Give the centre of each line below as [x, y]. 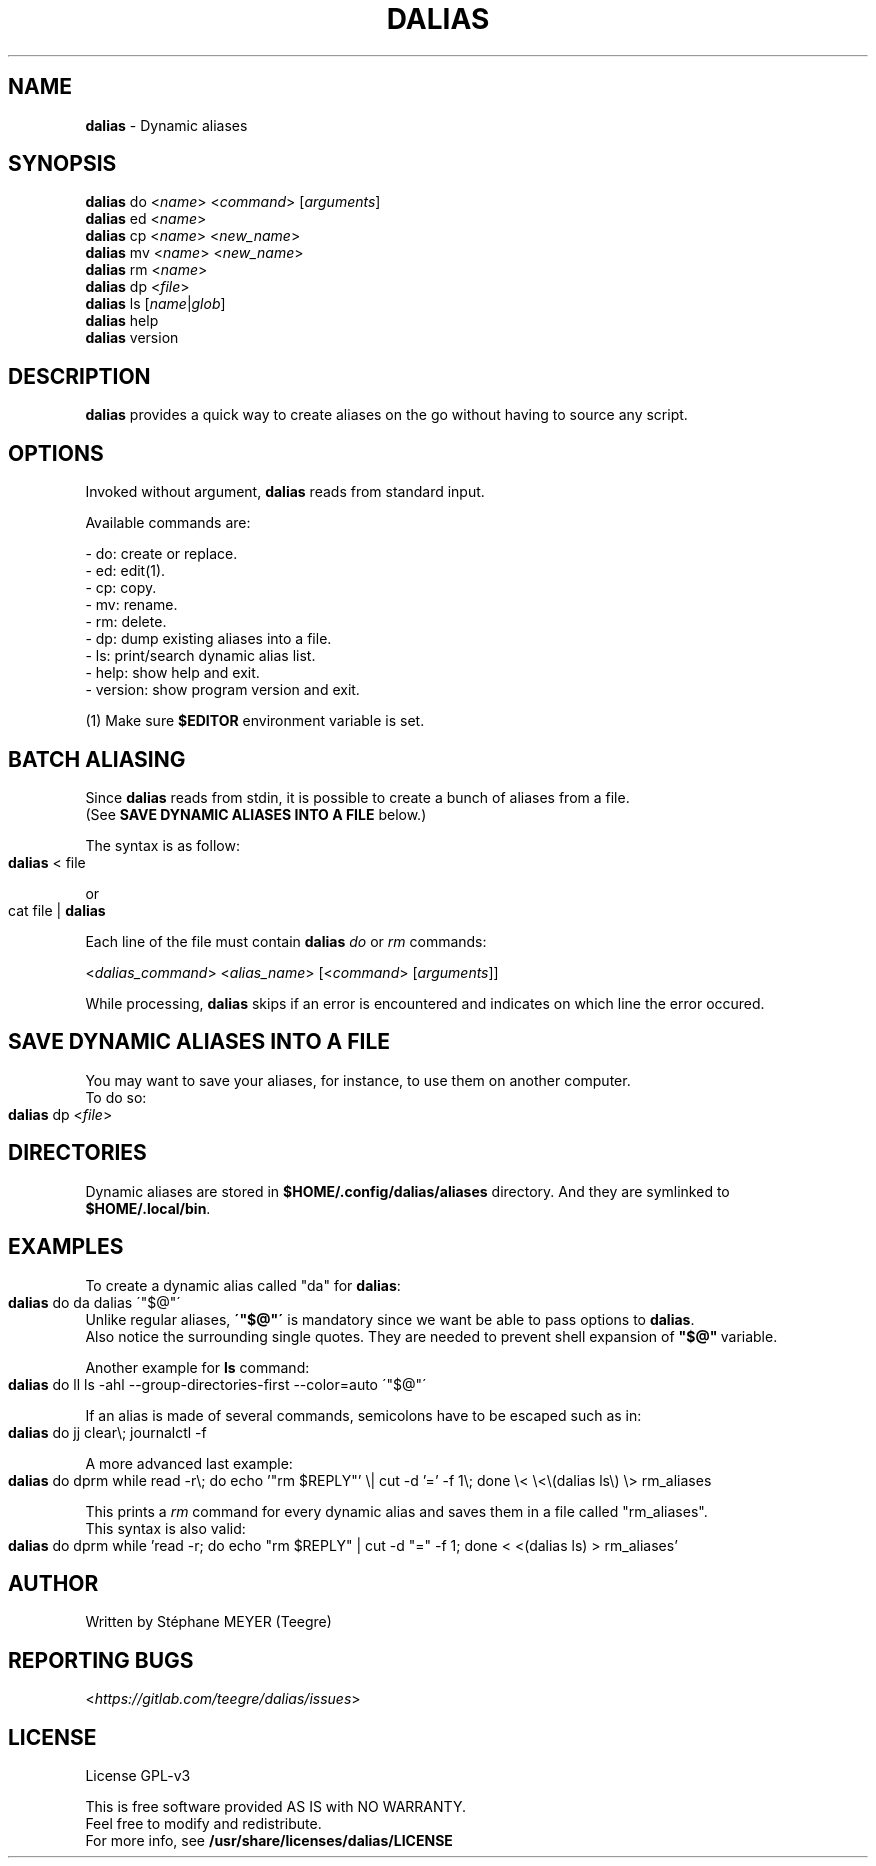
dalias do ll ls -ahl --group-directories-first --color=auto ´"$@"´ [217, 1384]
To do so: [116, 1097]
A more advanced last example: [189, 1463]
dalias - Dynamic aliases [166, 125]
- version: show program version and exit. [222, 690]
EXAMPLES [66, 1247]
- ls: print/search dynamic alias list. [200, 656]
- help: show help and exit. [172, 673]
